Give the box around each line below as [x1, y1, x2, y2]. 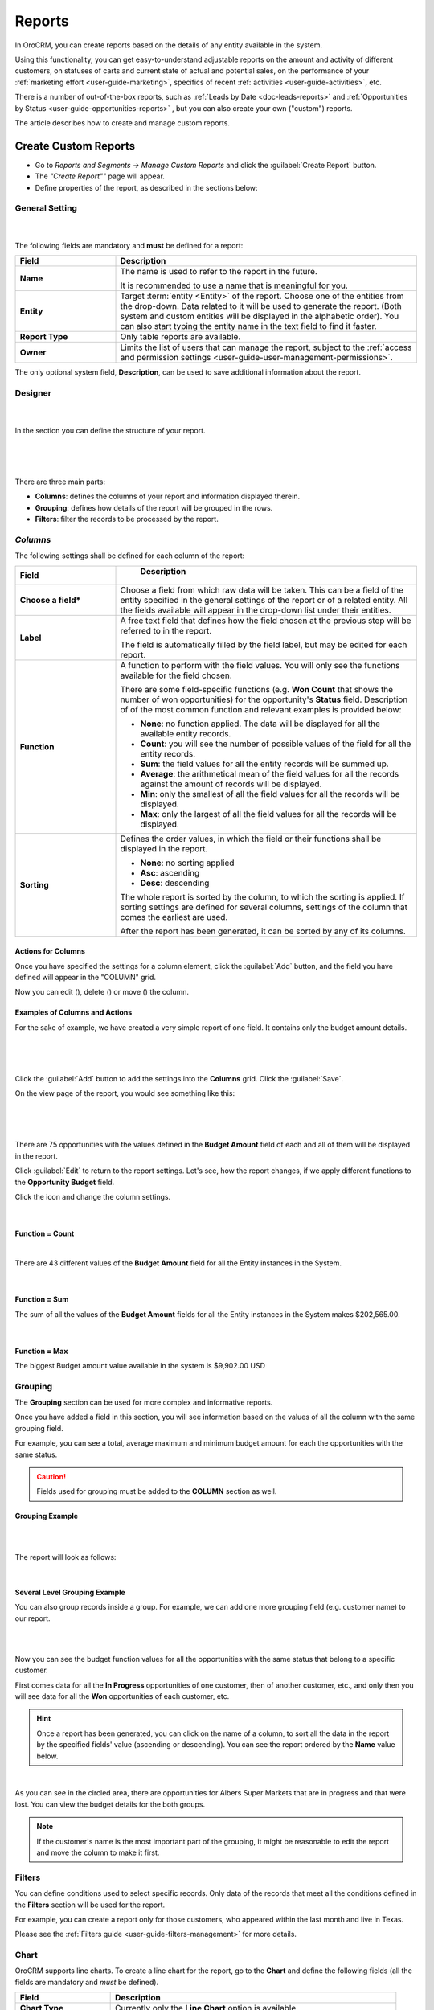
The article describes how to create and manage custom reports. [14, 117, 231, 128]
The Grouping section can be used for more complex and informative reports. [14, 1397, 273, 1407]
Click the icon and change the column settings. [14, 1192, 171, 1201]
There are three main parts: [14, 477, 106, 486]
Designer [14, 388, 52, 399]
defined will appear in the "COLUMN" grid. [14, 972, 157, 982]
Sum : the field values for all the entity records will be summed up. [140, 758, 389, 769]
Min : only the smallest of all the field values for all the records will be [140, 788, 401, 799]
